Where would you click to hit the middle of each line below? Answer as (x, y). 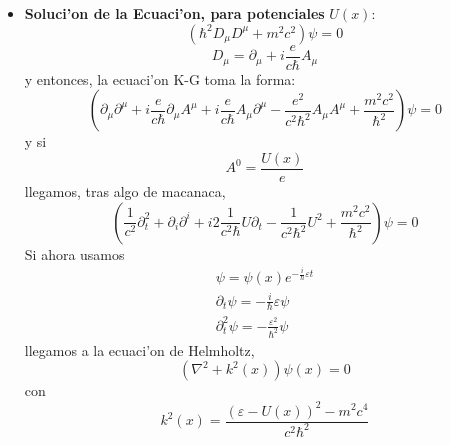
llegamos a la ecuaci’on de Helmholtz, (139, 349)
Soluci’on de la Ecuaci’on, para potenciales (174, 13)
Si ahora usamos (74, 253)
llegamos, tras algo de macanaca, (125, 190)
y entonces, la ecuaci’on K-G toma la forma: (160, 78)
